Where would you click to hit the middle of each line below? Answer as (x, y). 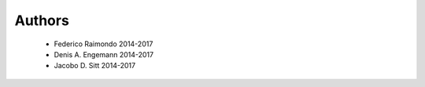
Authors (42, 20)
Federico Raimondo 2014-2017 (103, 44)
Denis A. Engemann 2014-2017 (103, 54)
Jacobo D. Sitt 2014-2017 (95, 66)
